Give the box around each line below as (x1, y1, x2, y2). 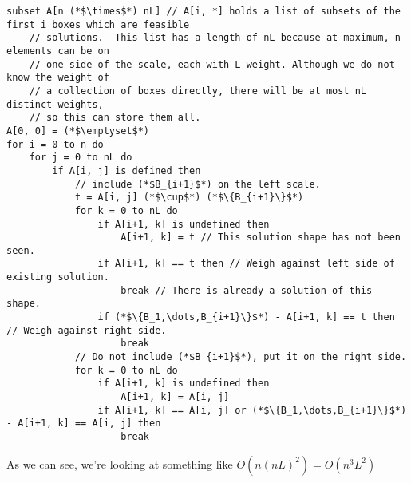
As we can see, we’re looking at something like (6, 455, 233, 472)
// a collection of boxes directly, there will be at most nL (29, 85, 367, 97)
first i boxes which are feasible (6, 18, 190, 30)
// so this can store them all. (29, 112, 201, 124)
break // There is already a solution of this (121, 284, 373, 296)
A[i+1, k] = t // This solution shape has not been (121, 232, 401, 243)
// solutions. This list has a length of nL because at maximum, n (29, 32, 401, 44)
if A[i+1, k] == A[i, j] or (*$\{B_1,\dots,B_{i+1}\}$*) (97, 404, 407, 416)
